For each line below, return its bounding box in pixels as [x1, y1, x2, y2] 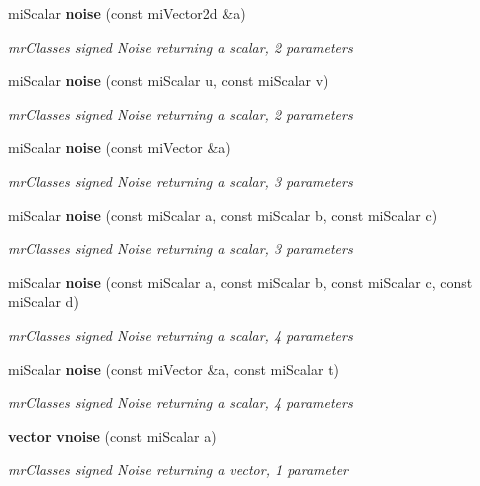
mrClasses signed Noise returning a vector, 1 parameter [8, 459, 348, 480]
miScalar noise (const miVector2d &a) [8, 3, 246, 23]
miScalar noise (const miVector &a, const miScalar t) [8, 358, 340, 379]
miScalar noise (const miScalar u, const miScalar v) [8, 70, 329, 91]
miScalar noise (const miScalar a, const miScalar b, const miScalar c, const [8, 271, 473, 292]
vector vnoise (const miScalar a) [8, 425, 217, 446]
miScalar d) [8, 291, 79, 312]
